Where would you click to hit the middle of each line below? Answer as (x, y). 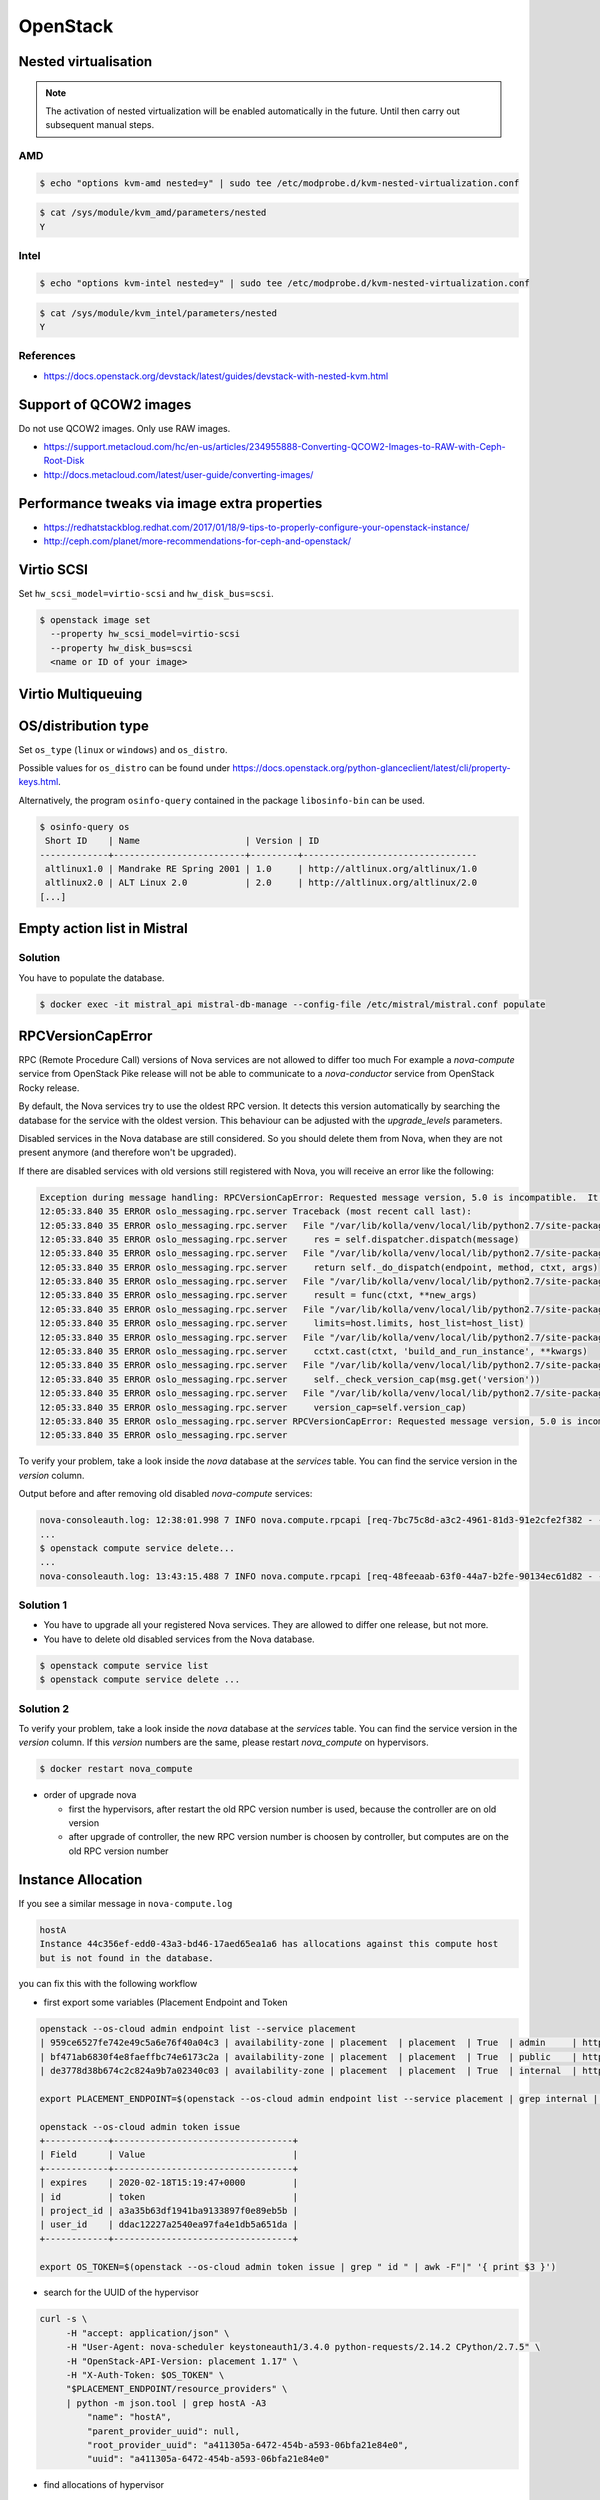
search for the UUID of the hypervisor (121, 2292)
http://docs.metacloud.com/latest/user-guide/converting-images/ (178, 474)
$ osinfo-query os (84, 826)
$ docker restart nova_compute (116, 1769)
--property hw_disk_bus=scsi (122, 648)
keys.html (38, 782)
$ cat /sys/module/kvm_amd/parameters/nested (153, 213)
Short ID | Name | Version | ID (182, 841)
